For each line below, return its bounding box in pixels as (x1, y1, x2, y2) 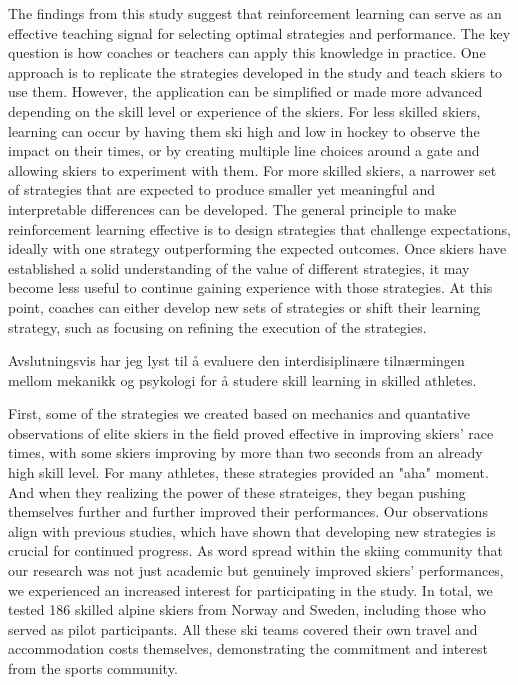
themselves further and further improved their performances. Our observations (8, 501, 488, 522)
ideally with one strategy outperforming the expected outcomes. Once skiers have (8, 238, 507, 259)
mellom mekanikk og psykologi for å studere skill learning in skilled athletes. (8, 369, 477, 390)
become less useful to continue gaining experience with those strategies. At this (8, 277, 493, 298)
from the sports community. (8, 658, 178, 678)
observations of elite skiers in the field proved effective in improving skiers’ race (8, 422, 494, 443)
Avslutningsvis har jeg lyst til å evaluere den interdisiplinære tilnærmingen (8, 350, 465, 371)
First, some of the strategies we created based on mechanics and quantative (8, 403, 470, 424)
